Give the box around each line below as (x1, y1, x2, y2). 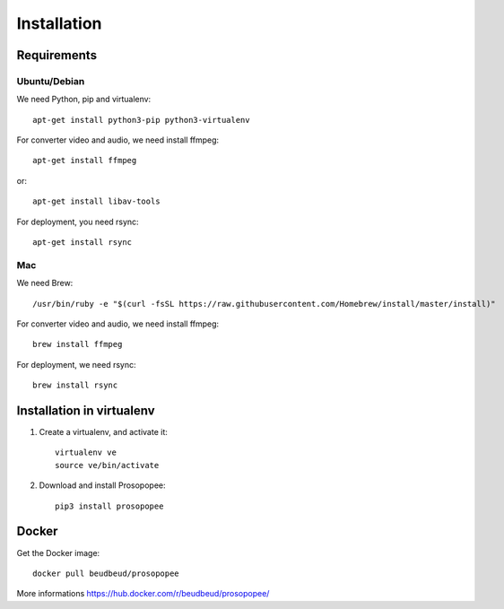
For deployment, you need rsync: (16, 216, 139, 227)
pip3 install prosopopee (55, 500, 164, 511)
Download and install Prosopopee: (39, 480, 166, 491)
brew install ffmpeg (32, 339, 123, 350)
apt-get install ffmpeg (32, 155, 137, 166)
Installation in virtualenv (16, 403, 156, 418)
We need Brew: (16, 278, 74, 289)
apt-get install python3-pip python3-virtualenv (32, 115, 250, 125)
